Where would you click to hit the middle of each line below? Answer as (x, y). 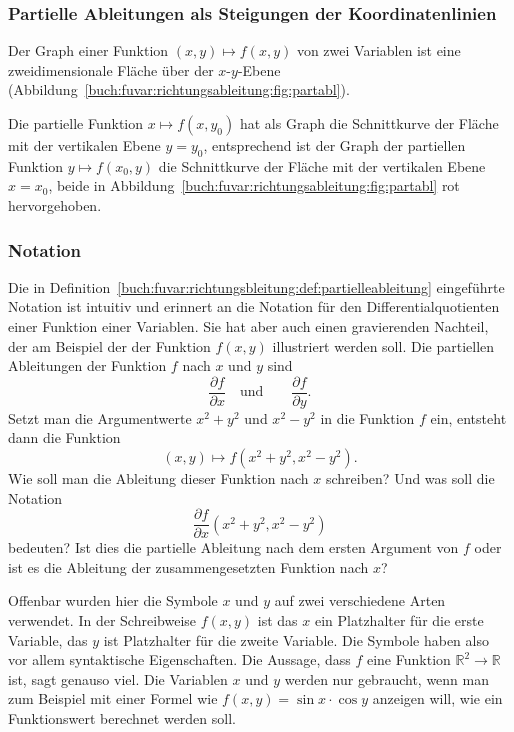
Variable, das (48, 639)
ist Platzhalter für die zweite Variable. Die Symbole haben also (296, 639)
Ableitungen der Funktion (87, 365)
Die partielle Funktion (76, 123)
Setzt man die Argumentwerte (100, 417)
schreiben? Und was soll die (410, 478)
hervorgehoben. (55, 204)
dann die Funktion (64, 437)
